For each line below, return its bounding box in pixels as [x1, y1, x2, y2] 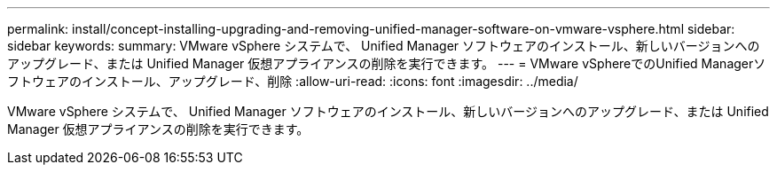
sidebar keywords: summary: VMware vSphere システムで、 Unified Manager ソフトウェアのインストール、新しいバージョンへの [7, 38, 760, 53]
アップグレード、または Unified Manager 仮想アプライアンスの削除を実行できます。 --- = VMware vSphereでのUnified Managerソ [7, 56, 766, 71]
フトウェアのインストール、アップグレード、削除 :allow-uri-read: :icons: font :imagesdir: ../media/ [7, 74, 578, 89]
